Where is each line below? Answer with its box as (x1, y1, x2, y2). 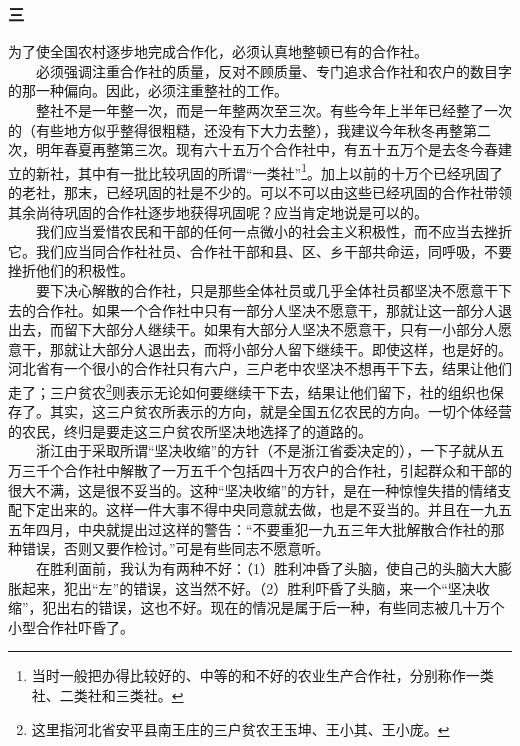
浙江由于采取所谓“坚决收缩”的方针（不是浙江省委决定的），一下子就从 (35, 440, 491, 461)
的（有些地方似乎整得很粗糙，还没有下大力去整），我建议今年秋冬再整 (8, 119, 463, 140)
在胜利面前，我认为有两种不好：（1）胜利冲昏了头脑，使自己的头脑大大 (35, 557, 498, 578)
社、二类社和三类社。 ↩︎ (31, 684, 184, 705)
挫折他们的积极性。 (8, 260, 134, 281)
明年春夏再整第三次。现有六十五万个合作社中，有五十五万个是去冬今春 (35, 139, 498, 160)
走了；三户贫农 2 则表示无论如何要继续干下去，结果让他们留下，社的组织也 (8, 378, 490, 402)
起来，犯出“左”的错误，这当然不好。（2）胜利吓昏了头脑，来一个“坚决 (21, 577, 476, 598)
